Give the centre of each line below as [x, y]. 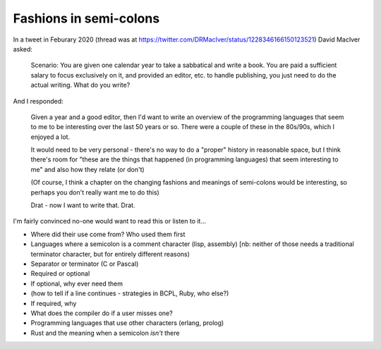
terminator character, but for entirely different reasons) [110, 254]
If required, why [54, 303]
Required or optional [60, 274]
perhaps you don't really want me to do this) [95, 192]
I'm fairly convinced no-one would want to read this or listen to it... [110, 221]
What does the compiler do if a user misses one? [102, 313]
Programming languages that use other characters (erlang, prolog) [127, 323]
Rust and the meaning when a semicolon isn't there [105, 333]
